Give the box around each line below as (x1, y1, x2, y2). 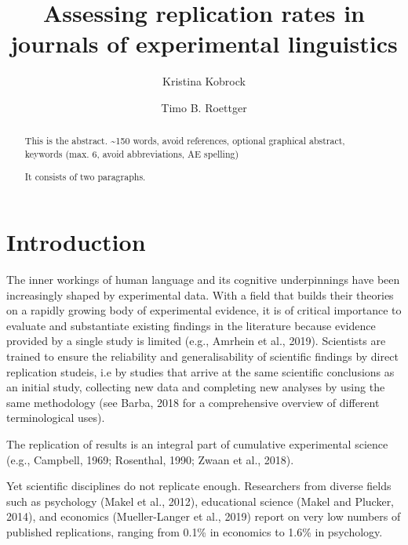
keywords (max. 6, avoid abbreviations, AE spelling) (24, 147, 239, 160)
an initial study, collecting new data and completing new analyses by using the (6, 379, 385, 395)
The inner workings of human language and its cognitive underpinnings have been (6, 271, 400, 288)
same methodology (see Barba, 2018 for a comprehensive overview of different (6, 394, 380, 410)
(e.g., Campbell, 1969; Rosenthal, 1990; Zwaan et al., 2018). (6, 451, 294, 467)
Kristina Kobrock (162, 73, 246, 89)
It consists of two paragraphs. (24, 169, 146, 183)
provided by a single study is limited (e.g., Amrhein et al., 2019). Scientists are (6, 332, 386, 349)
